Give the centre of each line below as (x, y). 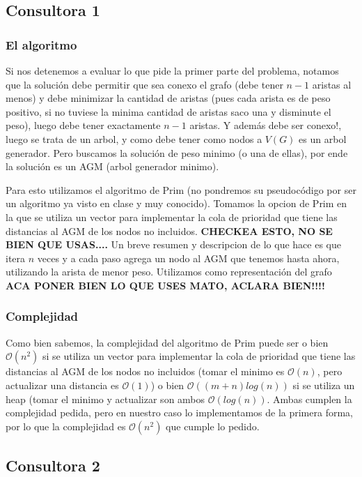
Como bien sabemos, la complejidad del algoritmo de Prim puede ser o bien (167, 342)
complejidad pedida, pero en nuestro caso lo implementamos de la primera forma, (179, 412)
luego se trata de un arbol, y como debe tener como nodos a (134, 138)
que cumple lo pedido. (213, 426)
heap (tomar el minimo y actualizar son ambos (105, 399)
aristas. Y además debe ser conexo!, (266, 125)
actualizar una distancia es (62, 385)
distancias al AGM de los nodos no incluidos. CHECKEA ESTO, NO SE (169, 230)
